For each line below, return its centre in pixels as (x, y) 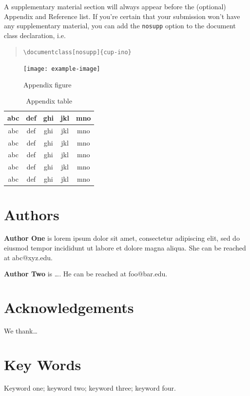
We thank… (21, 330)
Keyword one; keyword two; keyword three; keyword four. (90, 387)
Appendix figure (48, 84)
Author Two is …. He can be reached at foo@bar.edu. (86, 274)
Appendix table (49, 101)
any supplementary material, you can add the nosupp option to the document (120, 26)
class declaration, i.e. (35, 35)
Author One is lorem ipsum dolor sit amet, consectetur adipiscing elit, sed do (122, 238)
